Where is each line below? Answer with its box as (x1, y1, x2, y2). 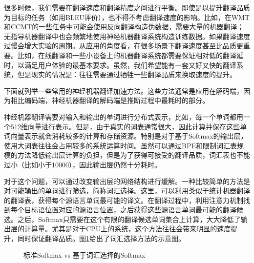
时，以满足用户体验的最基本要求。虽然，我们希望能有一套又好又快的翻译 (4, 60, 236, 70)
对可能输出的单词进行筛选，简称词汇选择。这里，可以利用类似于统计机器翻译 (4, 185, 250, 196)
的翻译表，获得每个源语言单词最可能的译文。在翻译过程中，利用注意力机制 (4, 195, 243, 205)
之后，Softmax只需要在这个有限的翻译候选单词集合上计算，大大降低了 (17, 214, 241, 224)
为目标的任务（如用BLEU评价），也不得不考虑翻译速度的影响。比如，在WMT (4, 12, 250, 22)
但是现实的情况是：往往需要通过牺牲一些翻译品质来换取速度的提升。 (17, 69, 236, 80)
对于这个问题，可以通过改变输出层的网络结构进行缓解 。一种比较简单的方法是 (4, 176, 250, 186)
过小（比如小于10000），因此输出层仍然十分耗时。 (4, 159, 161, 169)
